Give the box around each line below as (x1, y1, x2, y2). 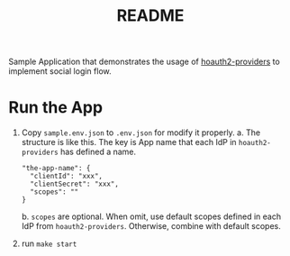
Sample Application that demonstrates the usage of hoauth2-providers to (8, 56, 280, 68)
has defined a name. (60, 146, 137, 158)
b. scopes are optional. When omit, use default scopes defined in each (21, 211, 281, 222)
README (116, 5, 185, 26)
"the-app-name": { (21, 164, 91, 173)
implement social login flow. (8, 66, 112, 77)
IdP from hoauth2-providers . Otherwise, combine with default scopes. (21, 221, 281, 232)
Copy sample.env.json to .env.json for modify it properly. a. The (21, 127, 261, 138)
